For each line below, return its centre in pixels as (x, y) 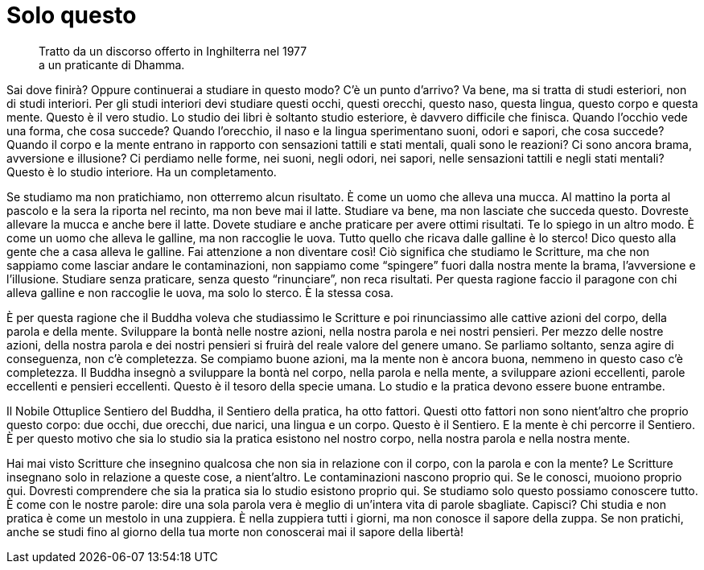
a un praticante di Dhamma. (112, 64)
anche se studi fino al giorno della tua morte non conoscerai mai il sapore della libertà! (235, 531)
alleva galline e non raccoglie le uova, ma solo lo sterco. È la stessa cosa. (200, 292)
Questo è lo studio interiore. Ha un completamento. (142, 171)
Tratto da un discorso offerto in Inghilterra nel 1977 (173, 51)
